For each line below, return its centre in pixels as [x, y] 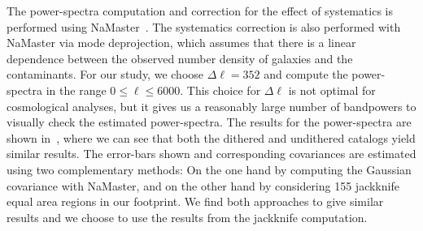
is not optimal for [332, 90]
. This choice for [220, 90]
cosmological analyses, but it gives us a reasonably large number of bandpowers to [211, 106]
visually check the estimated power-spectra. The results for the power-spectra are [209, 122]
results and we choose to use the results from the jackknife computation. [187, 217]
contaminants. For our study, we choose [105, 74]
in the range [76, 90]
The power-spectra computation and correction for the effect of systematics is [200, 11]
